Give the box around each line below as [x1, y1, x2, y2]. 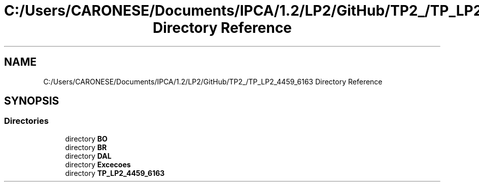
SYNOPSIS [4, 95, 59, 108]
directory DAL [65, 151, 112, 160]
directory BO [65, 134, 108, 143]
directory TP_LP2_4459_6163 [65, 168, 165, 177]
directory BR [65, 143, 107, 152]
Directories [4, 116, 49, 126]
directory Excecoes [65, 160, 131, 169]
